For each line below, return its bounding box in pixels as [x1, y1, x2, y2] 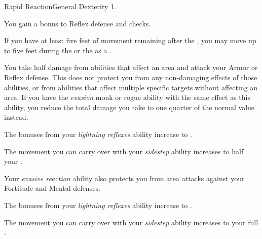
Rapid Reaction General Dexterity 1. [4, 1, 116, 11]
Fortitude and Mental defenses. [4, 183, 100, 193]
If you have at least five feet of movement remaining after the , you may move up [4, 35, 256, 46]
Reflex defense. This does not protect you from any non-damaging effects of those [4, 72, 257, 82]
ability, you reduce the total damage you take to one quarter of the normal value [4, 101, 255, 112]
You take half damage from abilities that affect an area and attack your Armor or [4, 62, 258, 73]
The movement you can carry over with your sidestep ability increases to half [4, 146, 244, 156]
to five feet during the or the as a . [4, 45, 112, 55]
